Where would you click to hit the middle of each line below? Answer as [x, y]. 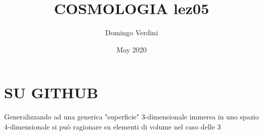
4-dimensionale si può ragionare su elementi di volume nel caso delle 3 [113, 126]
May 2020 [131, 49]
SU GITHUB [51, 92]
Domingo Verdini [131, 32]
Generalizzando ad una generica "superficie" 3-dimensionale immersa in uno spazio [131, 117]
